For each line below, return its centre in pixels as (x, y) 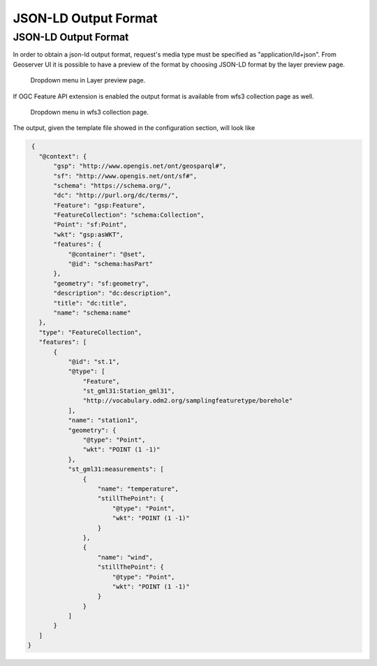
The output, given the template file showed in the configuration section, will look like (134, 128)
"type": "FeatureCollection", (90, 332)
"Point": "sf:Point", (90, 225)
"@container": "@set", (107, 254)
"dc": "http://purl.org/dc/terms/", (116, 195)
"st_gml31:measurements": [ (116, 469)
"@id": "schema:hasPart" (111, 264)
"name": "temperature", (138, 489)
